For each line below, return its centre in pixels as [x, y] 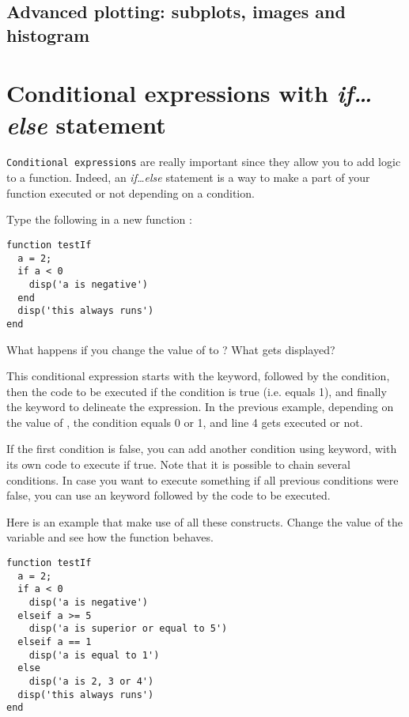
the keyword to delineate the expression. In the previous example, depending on [200, 407]
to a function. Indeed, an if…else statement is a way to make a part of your [188, 177]
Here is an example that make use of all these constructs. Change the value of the [204, 521]
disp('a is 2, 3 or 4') [91, 681]
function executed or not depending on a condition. [131, 192]
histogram [48, 34]
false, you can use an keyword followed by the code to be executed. [169, 495]
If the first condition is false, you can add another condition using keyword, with [202, 449]
